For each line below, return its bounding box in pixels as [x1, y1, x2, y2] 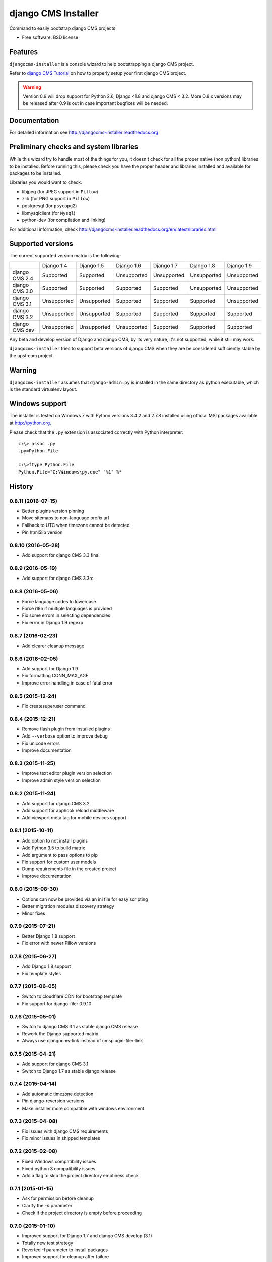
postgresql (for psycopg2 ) [22, 202, 77, 209]
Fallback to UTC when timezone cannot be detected [22, 522, 130, 528]
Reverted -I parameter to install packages [22, 1247, 108, 1253]
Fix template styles [22, 970, 61, 976]
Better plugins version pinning [22, 508, 84, 514]
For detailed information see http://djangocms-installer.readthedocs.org [9, 129, 159, 136]
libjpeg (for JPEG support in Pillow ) [22, 188, 98, 194]
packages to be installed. [9, 170, 61, 176]
